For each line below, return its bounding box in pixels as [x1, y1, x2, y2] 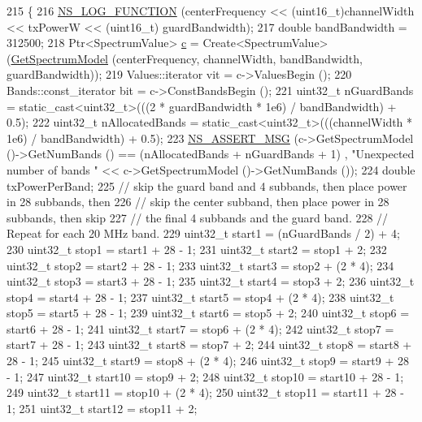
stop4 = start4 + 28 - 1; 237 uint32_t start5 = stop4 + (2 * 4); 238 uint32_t [7, 288, 394, 305]
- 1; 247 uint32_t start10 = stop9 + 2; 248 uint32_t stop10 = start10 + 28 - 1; [7, 368, 404, 385]
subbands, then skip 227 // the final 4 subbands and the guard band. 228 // [7, 209, 389, 226]
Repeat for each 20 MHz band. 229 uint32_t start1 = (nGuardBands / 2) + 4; [7, 225, 400, 242]
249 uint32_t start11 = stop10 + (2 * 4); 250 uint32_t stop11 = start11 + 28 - [7, 384, 404, 401]
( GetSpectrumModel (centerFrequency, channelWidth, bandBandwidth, [7, 50, 363, 67]
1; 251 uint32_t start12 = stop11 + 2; [7, 399, 198, 416]
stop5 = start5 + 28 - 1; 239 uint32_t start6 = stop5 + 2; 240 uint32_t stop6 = [7, 304, 410, 321]
